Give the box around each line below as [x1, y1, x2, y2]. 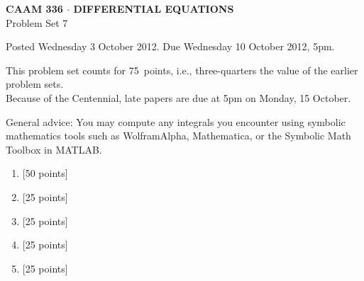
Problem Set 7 [6, 15, 68, 30]
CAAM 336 [6, 1, 63, 16]
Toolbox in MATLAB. [6, 142, 102, 156]
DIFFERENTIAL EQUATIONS [73, 1, 234, 16]
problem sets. [6, 76, 64, 91]
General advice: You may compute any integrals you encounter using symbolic [6, 114, 346, 129]
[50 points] [22, 166, 68, 180]
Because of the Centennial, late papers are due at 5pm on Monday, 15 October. [6, 90, 351, 105]
